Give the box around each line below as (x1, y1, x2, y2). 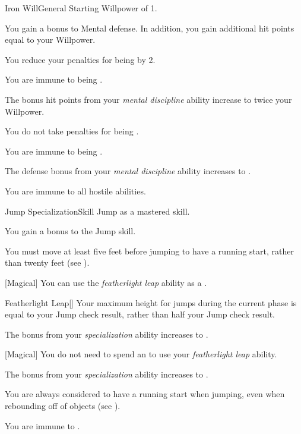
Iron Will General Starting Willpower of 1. (5, 2, 157, 14)
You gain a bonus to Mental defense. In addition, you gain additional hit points (5, 21, 294, 34)
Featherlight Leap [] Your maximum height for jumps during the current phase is (5, 296, 297, 309)
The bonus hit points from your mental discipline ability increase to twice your (5, 93, 292, 105)
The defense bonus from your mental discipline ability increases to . (5, 165, 251, 177)
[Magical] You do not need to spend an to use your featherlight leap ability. (5, 348, 277, 360)
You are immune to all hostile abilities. (5, 184, 146, 197)
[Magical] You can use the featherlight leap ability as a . (5, 276, 207, 288)
